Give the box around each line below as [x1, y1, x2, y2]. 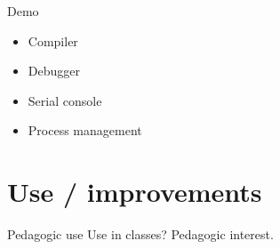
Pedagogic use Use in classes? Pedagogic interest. [7, 225, 274, 244]
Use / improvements [7, 173, 262, 210]
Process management [28, 121, 142, 140]
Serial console [28, 91, 102, 109]
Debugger [28, 61, 80, 80]
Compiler [28, 31, 78, 50]
